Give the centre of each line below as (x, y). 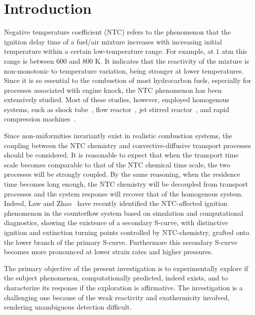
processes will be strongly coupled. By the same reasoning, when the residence (122, 174)
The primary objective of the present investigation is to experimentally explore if (126, 268)
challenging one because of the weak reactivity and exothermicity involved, (117, 297)
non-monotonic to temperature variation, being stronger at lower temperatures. (124, 70)
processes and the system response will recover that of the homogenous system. (124, 193)
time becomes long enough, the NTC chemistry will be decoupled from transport (126, 184)
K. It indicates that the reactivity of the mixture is (172, 60)
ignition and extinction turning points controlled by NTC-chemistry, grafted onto (127, 232)
